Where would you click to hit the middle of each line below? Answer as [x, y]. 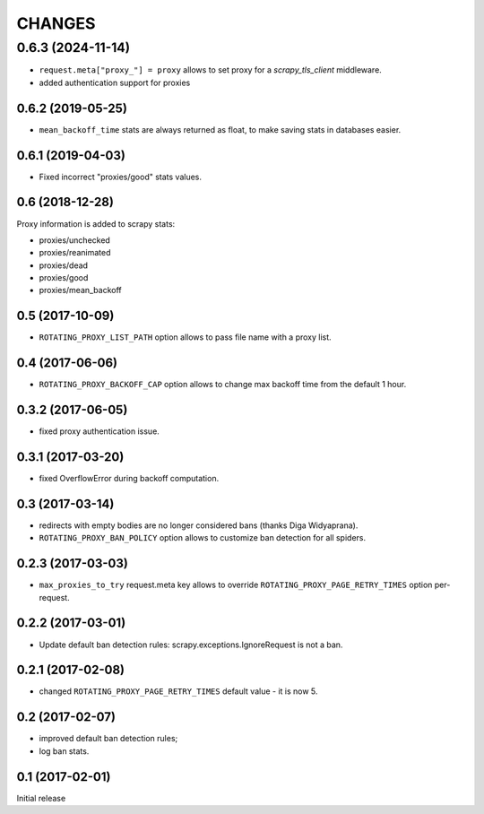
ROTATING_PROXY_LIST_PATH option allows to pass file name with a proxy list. [185, 337]
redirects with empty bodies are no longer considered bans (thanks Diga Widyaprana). [199, 525]
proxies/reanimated [75, 253]
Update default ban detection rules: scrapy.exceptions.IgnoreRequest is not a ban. [191, 645]
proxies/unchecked [75, 240]
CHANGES [56, 23]
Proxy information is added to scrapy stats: [96, 223]
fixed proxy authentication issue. [99, 431]
